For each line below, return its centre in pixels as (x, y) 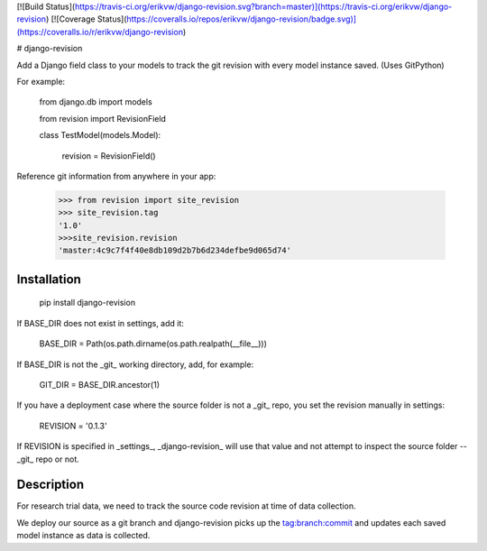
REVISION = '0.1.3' (73, 426)
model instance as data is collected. (83, 536)
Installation (49, 279)
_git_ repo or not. (48, 459)
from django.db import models (96, 102)
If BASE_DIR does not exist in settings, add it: (101, 323)
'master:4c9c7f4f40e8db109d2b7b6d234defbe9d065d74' (175, 251)
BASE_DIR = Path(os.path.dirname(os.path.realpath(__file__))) (153, 344)
